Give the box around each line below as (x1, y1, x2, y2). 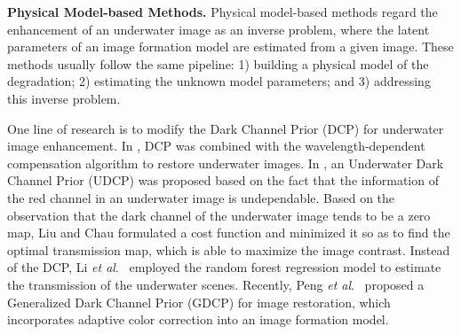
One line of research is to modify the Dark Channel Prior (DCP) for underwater (7, 119, 444, 137)
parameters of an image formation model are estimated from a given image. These (7, 37, 454, 56)
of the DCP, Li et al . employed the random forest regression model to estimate (7, 258, 441, 276)
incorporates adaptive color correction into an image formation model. (7, 310, 389, 329)
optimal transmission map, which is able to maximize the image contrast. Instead (7, 240, 450, 259)
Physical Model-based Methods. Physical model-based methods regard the (7, 3, 438, 20)
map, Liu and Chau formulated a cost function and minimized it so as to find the (7, 223, 450, 242)
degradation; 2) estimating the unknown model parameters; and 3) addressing (7, 72, 431, 90)
